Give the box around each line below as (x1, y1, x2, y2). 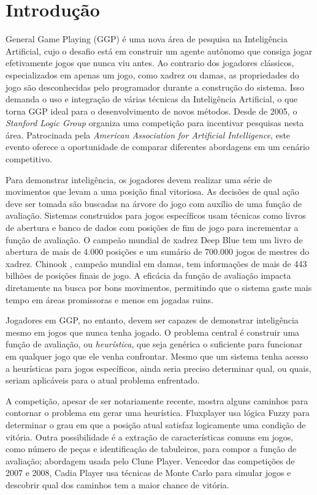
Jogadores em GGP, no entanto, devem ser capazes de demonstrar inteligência (6, 314, 299, 327)
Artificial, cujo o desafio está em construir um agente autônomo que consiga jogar (6, 44, 313, 57)
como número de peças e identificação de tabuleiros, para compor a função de (6, 442, 297, 455)
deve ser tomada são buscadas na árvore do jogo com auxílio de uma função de (6, 197, 302, 210)
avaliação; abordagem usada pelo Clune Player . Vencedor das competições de (6, 454, 295, 467)
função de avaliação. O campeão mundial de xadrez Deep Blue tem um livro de (6, 233, 303, 246)
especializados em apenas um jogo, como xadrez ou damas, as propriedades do (6, 68, 299, 81)
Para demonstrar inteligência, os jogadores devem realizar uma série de (6, 173, 272, 186)
